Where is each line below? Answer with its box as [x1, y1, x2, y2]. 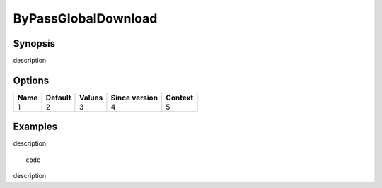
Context [166, 93, 194, 102]
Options [13, 74, 50, 86]
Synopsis [13, 37, 56, 49]
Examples [13, 121, 58, 133]
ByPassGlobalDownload [13, 11, 158, 26]
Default [45, 93, 71, 102]
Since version [110, 93, 158, 102]
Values [79, 93, 103, 102]
